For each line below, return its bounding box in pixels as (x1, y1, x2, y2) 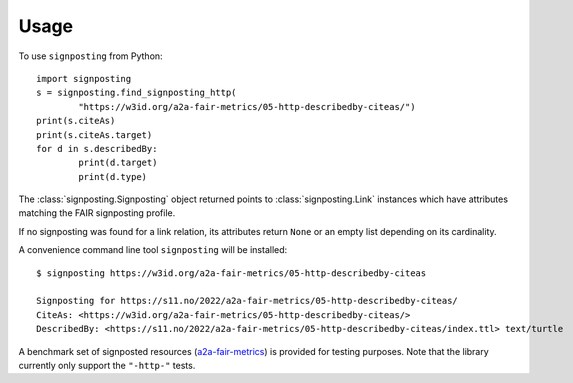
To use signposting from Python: (18, 50, 164, 62)
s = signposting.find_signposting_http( (36, 87, 237, 99)
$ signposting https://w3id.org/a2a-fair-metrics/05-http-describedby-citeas (36, 267, 427, 279)
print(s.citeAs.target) (36, 129, 153, 140)
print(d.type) (78, 171, 148, 182)
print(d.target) (78, 157, 158, 169)
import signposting (36, 73, 132, 84)
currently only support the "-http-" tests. (18, 359, 196, 371)
